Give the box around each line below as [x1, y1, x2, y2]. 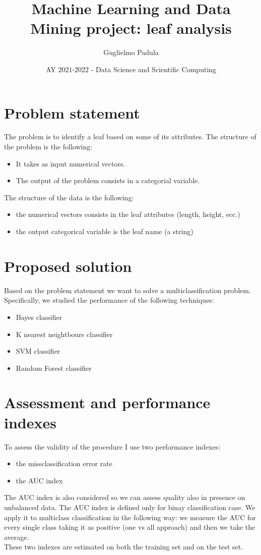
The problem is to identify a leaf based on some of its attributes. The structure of [4, 131, 256, 142]
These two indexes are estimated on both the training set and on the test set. [4, 541, 243, 552]
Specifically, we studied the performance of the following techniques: [4, 295, 214, 305]
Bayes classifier [16, 311, 62, 322]
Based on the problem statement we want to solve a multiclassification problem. [4, 285, 251, 295]
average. [4, 531, 29, 542]
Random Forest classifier [16, 362, 92, 373]
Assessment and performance [4, 392, 211, 413]
